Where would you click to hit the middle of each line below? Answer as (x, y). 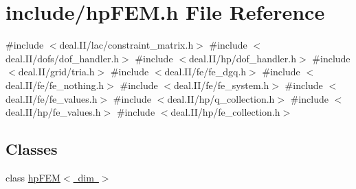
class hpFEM (33, 177)
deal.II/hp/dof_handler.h (242, 58)
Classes (32, 149)
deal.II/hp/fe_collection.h (225, 112)
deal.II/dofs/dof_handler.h (63, 58)
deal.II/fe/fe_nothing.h (55, 85)
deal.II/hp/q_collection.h (221, 98)
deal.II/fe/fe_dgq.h (205, 72)
